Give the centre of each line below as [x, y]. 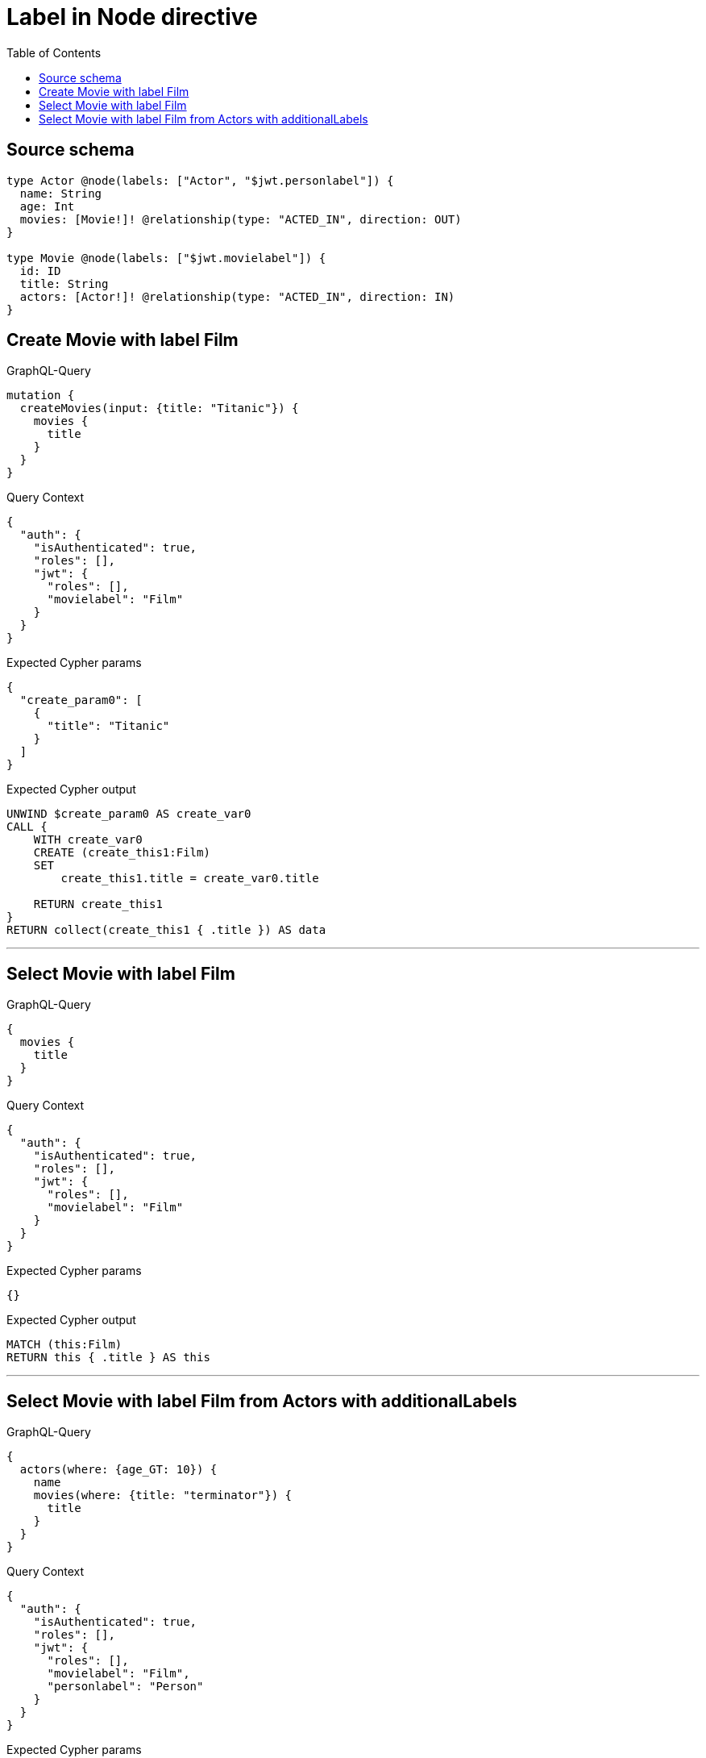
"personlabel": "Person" [125, 1687]
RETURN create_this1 [98, 904]
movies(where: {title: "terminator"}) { [163, 1496]
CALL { [27, 827]
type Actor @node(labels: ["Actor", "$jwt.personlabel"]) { [200, 180]
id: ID [40, 271]
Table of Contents [54, 52]
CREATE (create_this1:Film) [122, 853]
